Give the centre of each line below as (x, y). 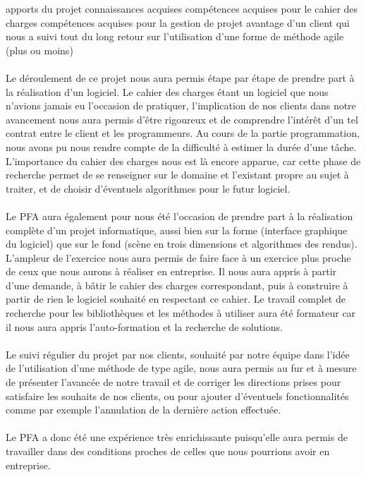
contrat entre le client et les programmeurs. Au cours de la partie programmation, (183, 133)
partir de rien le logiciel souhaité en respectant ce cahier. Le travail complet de (176, 299)
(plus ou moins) (39, 50)
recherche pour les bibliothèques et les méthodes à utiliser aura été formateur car (181, 313)
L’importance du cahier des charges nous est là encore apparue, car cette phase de (183, 161)
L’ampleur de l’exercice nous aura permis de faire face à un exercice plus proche (178, 257)
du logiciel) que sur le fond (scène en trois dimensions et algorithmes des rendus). (182, 244)
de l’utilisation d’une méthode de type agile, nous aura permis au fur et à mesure (181, 368)
